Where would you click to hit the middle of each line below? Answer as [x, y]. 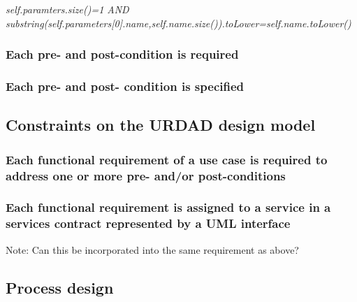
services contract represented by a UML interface [148, 223]
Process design [60, 287]
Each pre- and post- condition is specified [125, 86]
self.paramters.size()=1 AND [67, 9]
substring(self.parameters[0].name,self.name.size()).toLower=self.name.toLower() [178, 23]
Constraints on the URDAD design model [161, 125]
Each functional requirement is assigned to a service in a [168, 207]
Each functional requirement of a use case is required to [167, 159]
